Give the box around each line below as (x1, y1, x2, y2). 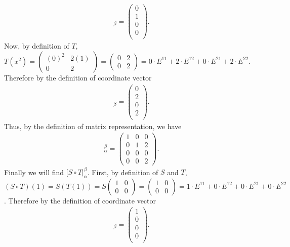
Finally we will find (4, 167, 64, 177)
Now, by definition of (4, 40, 69, 51)
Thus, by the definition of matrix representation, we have (4, 120, 182, 131)
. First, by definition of (87, 167, 158, 177)
